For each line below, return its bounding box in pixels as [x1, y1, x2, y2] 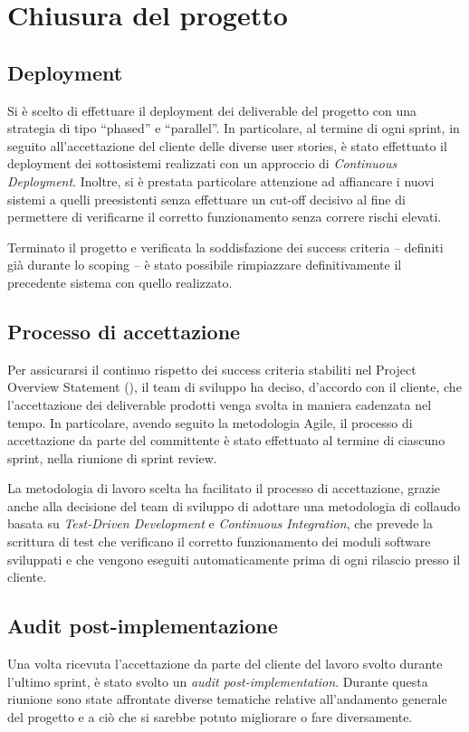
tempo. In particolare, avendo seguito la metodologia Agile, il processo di [7, 413, 413, 432]
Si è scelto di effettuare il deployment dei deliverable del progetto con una [7, 100, 417, 119]
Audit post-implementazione [7, 612, 278, 640]
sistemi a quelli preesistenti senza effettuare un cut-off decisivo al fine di [7, 189, 406, 208]
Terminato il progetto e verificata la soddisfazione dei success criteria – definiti [7, 237, 444, 256]
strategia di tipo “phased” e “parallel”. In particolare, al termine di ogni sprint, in [7, 119, 460, 138]
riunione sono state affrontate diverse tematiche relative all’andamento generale [7, 689, 447, 708]
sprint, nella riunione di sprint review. [7, 448, 217, 467]
